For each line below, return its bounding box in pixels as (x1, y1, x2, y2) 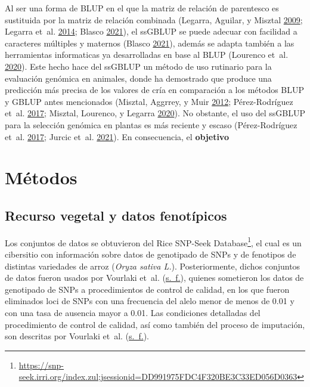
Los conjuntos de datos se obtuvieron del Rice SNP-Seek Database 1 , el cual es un (5, 234, 302, 249)
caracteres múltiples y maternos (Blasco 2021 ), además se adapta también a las (5, 36, 294, 49)
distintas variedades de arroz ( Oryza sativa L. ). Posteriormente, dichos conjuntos (5, 259, 300, 272)
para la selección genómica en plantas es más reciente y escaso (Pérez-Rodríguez (5, 118, 297, 131)
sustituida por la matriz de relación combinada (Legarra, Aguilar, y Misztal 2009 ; (5, 13, 303, 26)
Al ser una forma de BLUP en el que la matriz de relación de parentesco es (5, 2, 279, 14)
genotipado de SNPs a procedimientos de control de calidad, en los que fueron (5, 283, 290, 295)
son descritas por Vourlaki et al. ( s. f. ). (5, 330, 149, 342)
